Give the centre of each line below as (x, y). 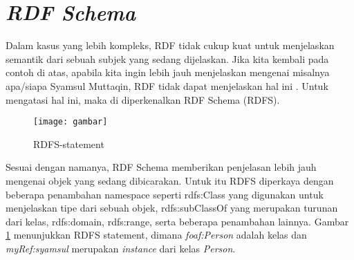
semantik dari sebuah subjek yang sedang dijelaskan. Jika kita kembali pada (167, 58)
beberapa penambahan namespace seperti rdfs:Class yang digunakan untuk (165, 194)
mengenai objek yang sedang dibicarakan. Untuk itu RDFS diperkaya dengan (170, 180)
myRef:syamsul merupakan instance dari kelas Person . (121, 248)
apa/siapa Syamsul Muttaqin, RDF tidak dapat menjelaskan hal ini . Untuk (167, 85)
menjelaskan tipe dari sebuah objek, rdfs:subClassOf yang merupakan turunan (172, 208)
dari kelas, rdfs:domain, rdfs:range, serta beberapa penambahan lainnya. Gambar (177, 221)
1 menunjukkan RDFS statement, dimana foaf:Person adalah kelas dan (156, 235)
